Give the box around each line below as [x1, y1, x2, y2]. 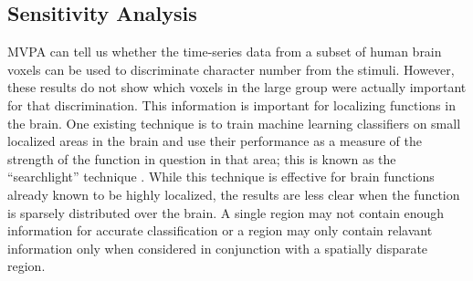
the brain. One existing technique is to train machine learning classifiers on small [7, 113, 461, 132]
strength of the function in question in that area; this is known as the [7, 149, 396, 168]
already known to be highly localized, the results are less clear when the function [7, 184, 460, 203]
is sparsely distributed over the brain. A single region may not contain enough [7, 203, 445, 222]
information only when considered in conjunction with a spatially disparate [7, 238, 428, 257]
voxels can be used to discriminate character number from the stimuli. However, [7, 59, 455, 78]
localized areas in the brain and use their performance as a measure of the [7, 131, 422, 151]
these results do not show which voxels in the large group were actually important [7, 78, 467, 97]
